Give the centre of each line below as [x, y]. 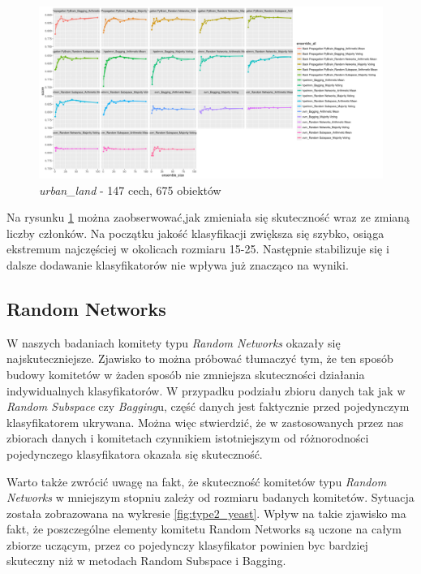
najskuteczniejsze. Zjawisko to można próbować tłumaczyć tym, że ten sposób [200, 358]
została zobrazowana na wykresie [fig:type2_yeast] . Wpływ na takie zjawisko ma [206, 513]
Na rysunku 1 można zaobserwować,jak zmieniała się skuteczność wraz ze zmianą [208, 217]
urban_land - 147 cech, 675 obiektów [130, 190]
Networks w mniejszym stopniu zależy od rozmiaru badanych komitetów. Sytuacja [210, 497]
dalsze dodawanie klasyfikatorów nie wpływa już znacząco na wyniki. [178, 264]
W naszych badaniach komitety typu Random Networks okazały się [174, 342]
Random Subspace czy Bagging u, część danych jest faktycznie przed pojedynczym [208, 406]
